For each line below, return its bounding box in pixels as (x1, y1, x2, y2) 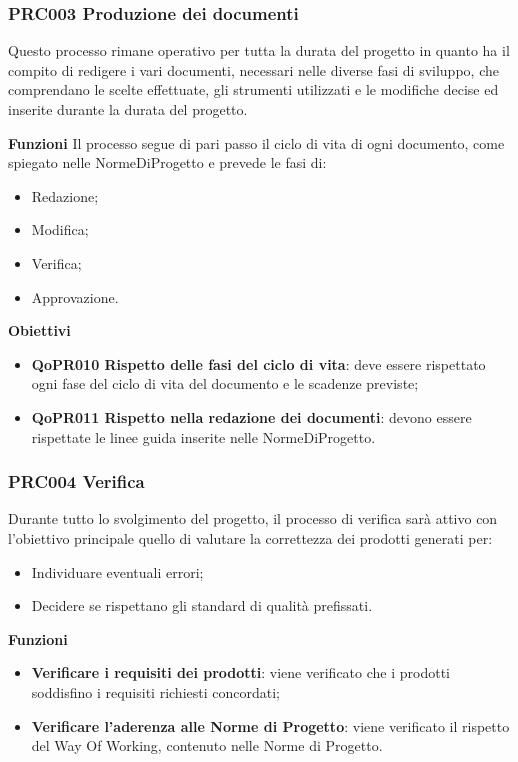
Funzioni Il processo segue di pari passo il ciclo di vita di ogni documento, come (8, 132, 505, 153)
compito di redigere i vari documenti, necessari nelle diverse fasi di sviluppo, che (8, 59, 499, 80)
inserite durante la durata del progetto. (8, 99, 248, 119)
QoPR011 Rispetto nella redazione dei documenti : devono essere (31, 406, 472, 427)
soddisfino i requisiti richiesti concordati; (31, 681, 280, 702)
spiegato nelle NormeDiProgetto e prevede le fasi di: (8, 152, 327, 173)
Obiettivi (8, 320, 71, 341)
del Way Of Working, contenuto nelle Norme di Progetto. (31, 735, 383, 756)
